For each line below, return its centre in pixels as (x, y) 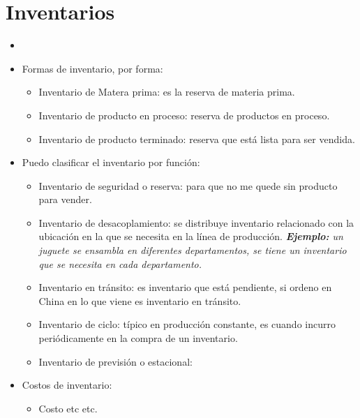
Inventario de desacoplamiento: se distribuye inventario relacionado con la (196, 222)
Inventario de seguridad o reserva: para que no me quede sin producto (188, 185)
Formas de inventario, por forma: (92, 68)
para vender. (65, 199)
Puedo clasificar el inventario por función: (111, 162)
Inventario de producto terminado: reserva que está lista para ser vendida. (197, 139)
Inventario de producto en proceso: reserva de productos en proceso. (184, 115)
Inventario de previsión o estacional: (115, 361)
